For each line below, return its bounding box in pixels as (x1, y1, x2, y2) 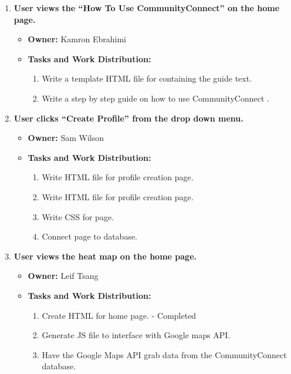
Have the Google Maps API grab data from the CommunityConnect (42, 348, 287, 360)
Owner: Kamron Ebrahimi (28, 33, 126, 45)
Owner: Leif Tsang (28, 269, 99, 282)
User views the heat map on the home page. (13, 250, 197, 262)
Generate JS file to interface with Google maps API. (42, 329, 231, 341)
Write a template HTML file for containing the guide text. (42, 72, 252, 85)
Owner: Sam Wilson (28, 132, 104, 144)
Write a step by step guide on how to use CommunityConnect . (42, 92, 269, 104)
